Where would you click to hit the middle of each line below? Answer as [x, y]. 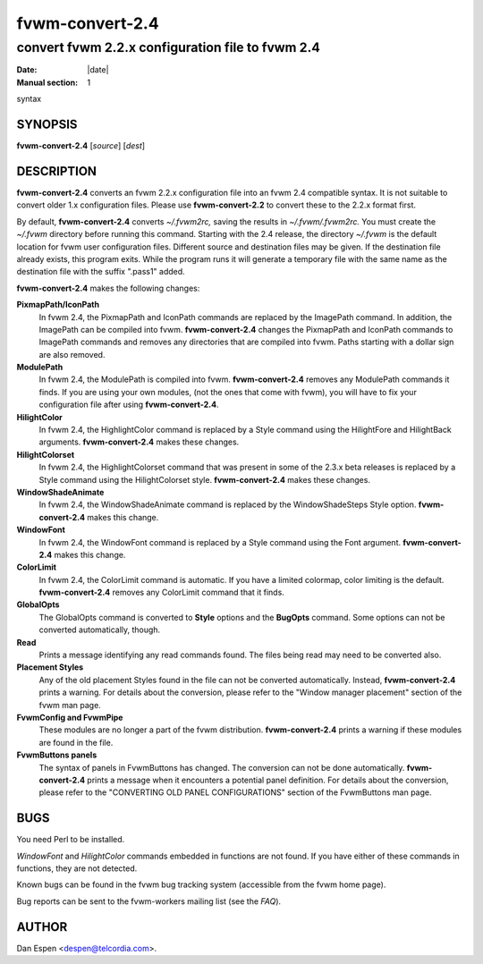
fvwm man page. [70, 705]
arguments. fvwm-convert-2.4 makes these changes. [139, 442]
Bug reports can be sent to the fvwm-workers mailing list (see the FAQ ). [149, 901]
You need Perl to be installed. [71, 840]
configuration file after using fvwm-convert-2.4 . [129, 405]
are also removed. [72, 354]
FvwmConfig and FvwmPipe [70, 717]
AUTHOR [42, 927]
